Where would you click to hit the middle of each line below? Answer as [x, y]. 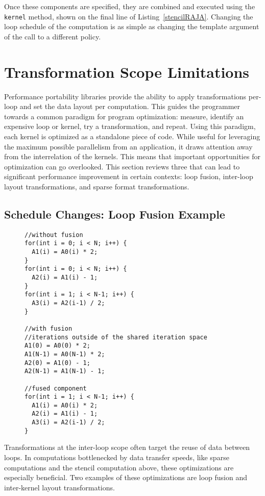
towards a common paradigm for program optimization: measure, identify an [124, 116]
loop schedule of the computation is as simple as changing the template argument [132, 26]
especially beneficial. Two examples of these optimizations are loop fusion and [126, 477]
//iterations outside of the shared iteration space [116, 337]
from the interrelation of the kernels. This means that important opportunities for [132, 156]
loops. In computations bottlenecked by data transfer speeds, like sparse [117, 457]
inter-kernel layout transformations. [59, 487]
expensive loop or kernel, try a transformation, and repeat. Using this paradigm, [130, 126]
